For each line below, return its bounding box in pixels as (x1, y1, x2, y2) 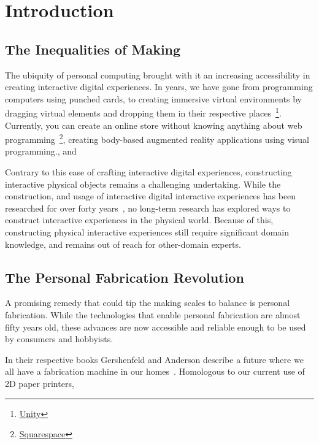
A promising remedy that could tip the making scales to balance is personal (5, 296, 290, 309)
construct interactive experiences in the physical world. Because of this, (5, 213, 274, 226)
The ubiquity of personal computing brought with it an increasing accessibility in (5, 68, 310, 81)
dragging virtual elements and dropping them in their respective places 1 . (5, 105, 282, 120)
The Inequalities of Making (5, 39, 181, 58)
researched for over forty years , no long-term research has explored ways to (5, 201, 291, 214)
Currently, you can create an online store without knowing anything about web (5, 118, 302, 131)
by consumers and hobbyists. (5, 332, 113, 345)
